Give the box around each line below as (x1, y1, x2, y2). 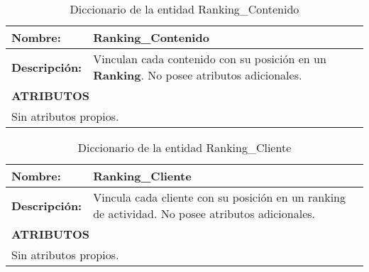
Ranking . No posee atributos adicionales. (93, 67, 302, 83)
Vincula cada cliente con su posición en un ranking (93, 189, 346, 205)
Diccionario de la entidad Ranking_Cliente (77, 139, 292, 156)
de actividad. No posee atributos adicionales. (93, 205, 315, 222)
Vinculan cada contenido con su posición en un (93, 50, 326, 67)
